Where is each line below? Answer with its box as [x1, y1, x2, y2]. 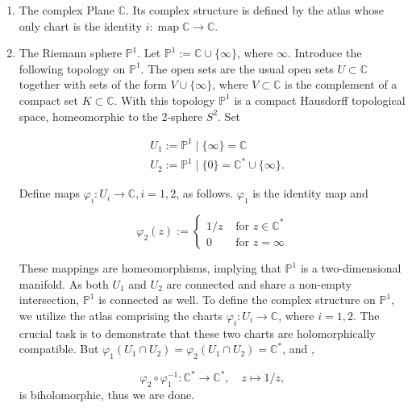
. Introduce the [287, 44, 362, 61]
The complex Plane [19, 2, 114, 18]
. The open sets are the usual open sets [140, 60, 334, 77]
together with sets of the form [19, 76, 167, 93]
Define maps [19, 185, 81, 202]
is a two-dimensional [300, 260, 402, 277]
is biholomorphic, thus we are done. [19, 386, 195, 403]
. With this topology [114, 91, 215, 108]
